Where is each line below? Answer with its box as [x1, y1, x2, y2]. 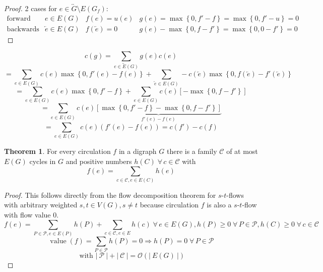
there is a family [166, 146, 217, 156]
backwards [7, 25, 39, 33]
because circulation [140, 199, 199, 210]
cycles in [29, 155, 56, 166]
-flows [226, 189, 244, 200]
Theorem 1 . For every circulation [4, 146, 111, 156]
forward [7, 15, 31, 22]
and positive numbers [66, 155, 132, 166]
